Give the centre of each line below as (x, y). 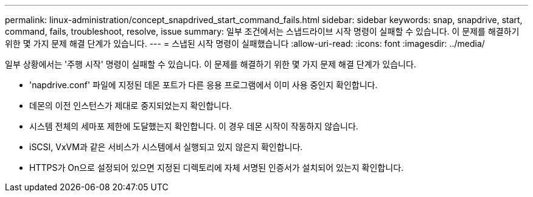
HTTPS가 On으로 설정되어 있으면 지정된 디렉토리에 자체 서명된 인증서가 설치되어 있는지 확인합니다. (217, 168)
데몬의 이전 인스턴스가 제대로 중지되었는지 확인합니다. (131, 105)
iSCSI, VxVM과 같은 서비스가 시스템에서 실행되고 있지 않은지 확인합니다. (166, 147)
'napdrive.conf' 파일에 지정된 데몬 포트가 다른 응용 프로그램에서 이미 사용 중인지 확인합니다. (204, 85)
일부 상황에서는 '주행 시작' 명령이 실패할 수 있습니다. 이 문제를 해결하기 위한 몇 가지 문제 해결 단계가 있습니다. (211, 64)
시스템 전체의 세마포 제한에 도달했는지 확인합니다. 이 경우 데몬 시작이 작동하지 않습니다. (194, 126)
